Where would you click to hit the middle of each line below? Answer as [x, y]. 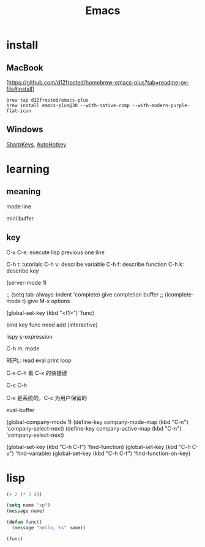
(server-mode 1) [27, 282]
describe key [23, 271]
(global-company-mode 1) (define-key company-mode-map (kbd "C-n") [97, 422]
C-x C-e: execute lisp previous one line [56, 252]
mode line [19, 206]
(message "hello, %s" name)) [49, 528]
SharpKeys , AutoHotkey [36, 144]
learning [28, 169]
